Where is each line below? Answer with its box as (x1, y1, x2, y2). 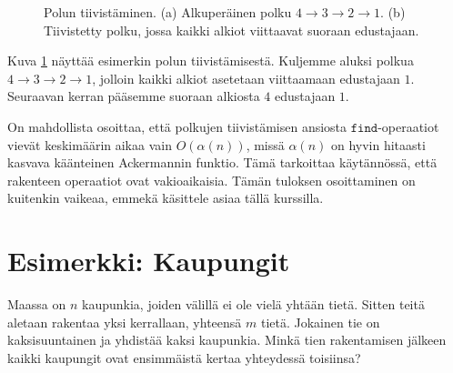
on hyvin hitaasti (330, 135, 426, 154)
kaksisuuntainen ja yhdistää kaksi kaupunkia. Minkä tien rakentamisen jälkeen (7, 330, 447, 349)
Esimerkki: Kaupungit (7, 242, 290, 279)
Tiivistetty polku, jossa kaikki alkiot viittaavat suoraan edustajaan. (44, 20, 419, 39)
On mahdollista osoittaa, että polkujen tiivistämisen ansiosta (7, 116, 347, 136)
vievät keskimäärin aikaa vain (7, 135, 172, 154)
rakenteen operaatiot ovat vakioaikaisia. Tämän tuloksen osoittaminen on (7, 170, 416, 189)
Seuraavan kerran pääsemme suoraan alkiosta (7, 86, 260, 106)
